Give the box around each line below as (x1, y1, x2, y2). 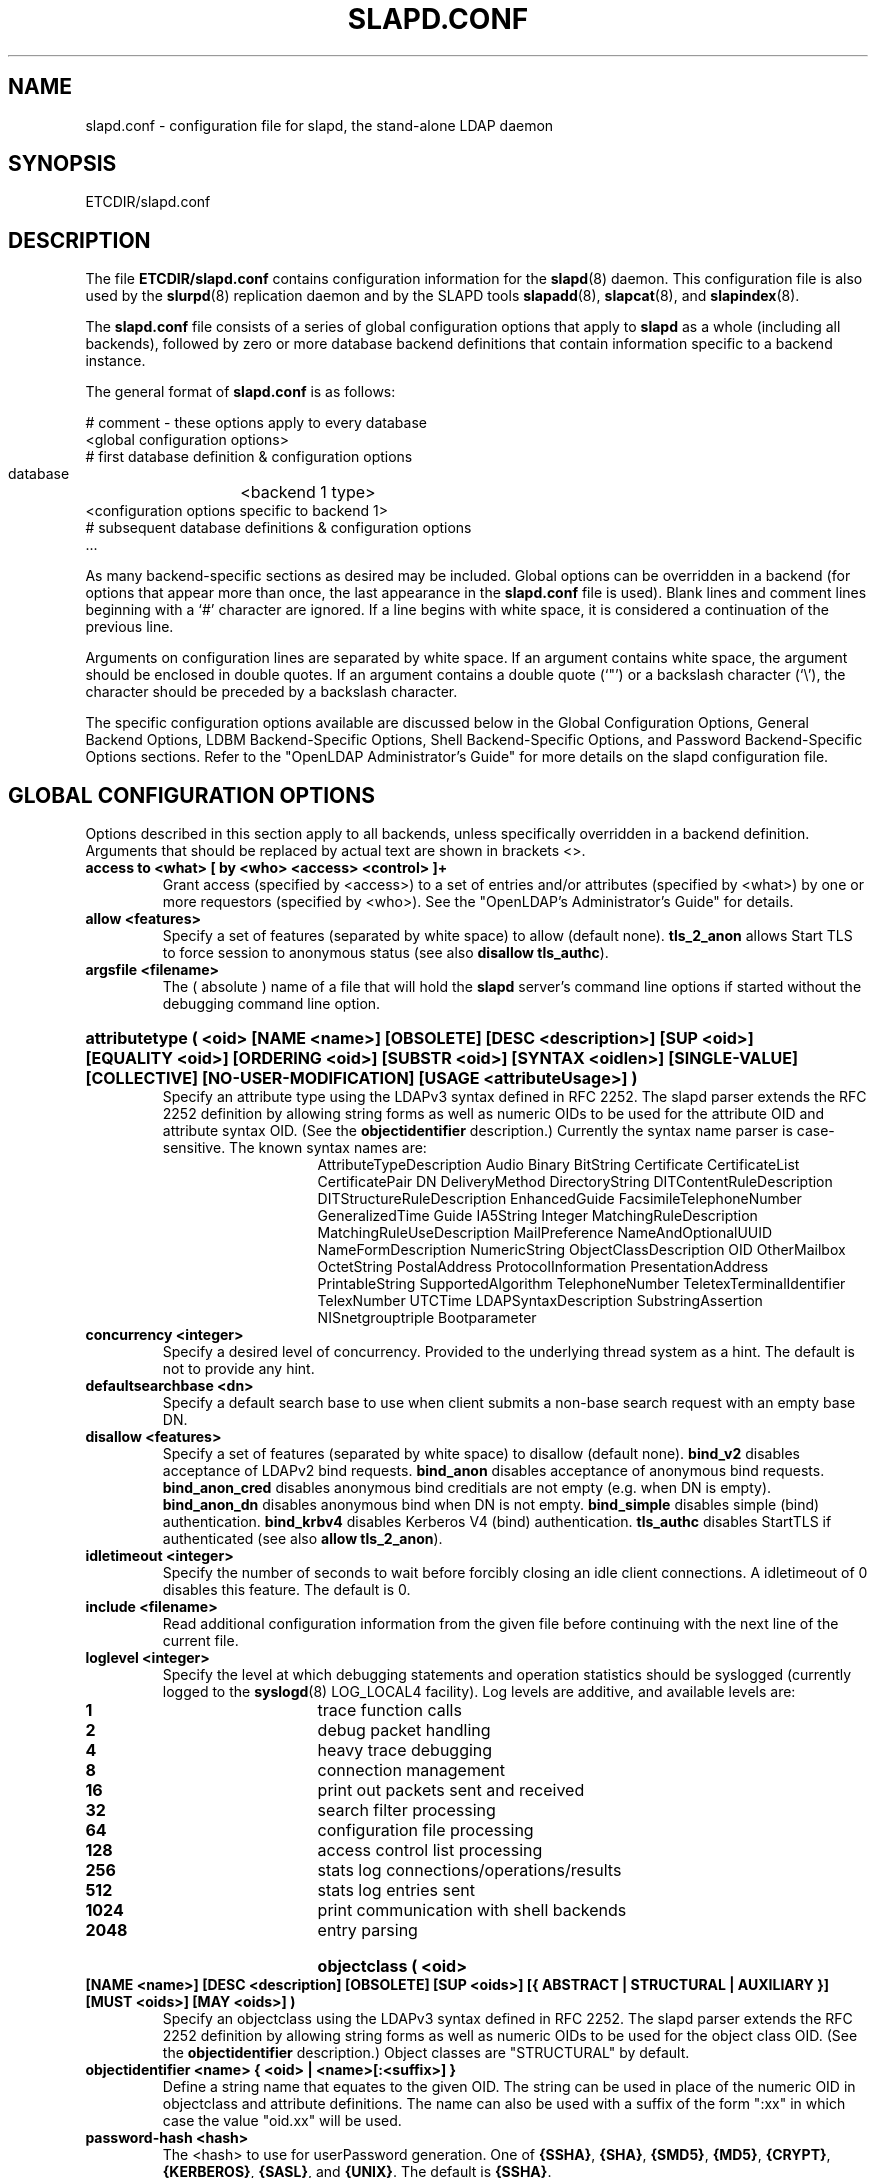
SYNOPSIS (8, 151, 117, 177)
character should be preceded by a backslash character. (85, 683, 458, 701)
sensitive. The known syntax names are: (162, 1139, 427, 1157)
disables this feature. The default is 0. (162, 1581, 411, 1599)
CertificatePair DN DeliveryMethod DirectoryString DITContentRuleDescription (317, 1173, 833, 1191)
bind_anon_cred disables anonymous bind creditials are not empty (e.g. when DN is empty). (162, 1479, 772, 1497)
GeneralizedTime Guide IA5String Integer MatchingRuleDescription (317, 1207, 758, 1225)
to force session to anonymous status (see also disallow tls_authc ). (162, 944, 609, 962)
